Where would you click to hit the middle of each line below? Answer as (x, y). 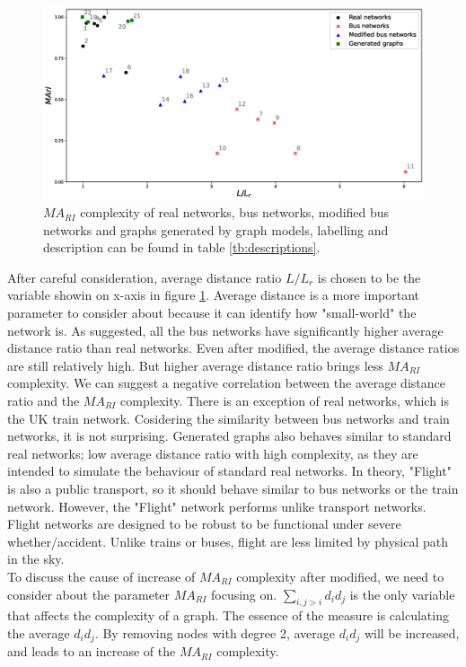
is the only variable (402, 594)
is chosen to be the (369, 277)
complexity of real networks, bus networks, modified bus (235, 212)
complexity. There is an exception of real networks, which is (285, 401)
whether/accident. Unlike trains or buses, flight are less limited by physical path (228, 541)
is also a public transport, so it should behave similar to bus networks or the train (233, 488)
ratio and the (44, 401)
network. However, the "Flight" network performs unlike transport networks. (217, 506)
